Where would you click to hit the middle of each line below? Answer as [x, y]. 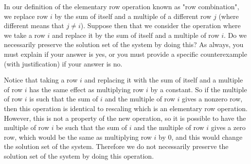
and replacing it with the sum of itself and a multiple [164, 80]
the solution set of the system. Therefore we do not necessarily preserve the [116, 146]
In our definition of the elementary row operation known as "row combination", [122, 6]
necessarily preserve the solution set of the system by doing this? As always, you [124, 44]
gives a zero [228, 127]
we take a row [25, 35]
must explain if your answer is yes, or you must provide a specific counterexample [125, 54]
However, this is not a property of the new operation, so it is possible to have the [125, 118]
